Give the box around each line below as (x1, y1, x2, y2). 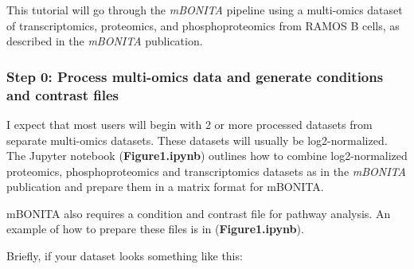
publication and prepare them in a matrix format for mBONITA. (6, 178, 324, 195)
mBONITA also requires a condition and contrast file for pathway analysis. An (6, 205, 391, 221)
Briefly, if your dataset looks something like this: (6, 248, 243, 264)
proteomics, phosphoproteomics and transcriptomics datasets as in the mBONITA (6, 162, 406, 179)
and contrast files (6, 84, 119, 104)
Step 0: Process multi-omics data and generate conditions (6, 66, 384, 86)
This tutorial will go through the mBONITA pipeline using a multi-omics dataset (6, 2, 403, 18)
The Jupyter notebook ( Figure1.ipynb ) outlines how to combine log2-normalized (6, 147, 408, 164)
